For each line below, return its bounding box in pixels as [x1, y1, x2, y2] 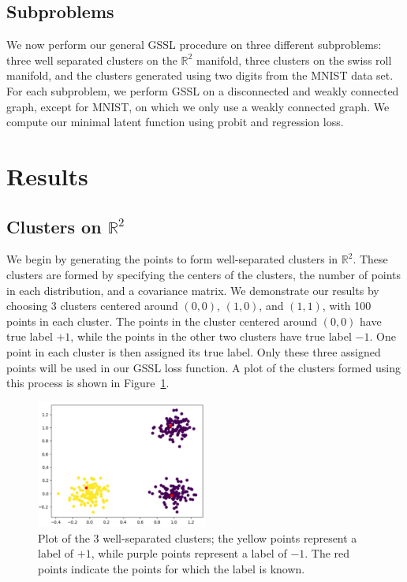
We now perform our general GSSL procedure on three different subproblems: [6, 36, 382, 53]
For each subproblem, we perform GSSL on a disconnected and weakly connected [6, 82, 399, 99]
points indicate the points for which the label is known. [38, 561, 305, 577]
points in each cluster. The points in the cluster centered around [6, 312, 318, 329]
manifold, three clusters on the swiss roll [196, 51, 392, 68]
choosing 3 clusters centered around [6, 297, 178, 314]
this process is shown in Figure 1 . [6, 375, 170, 391]
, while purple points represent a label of [91, 545, 287, 561]
